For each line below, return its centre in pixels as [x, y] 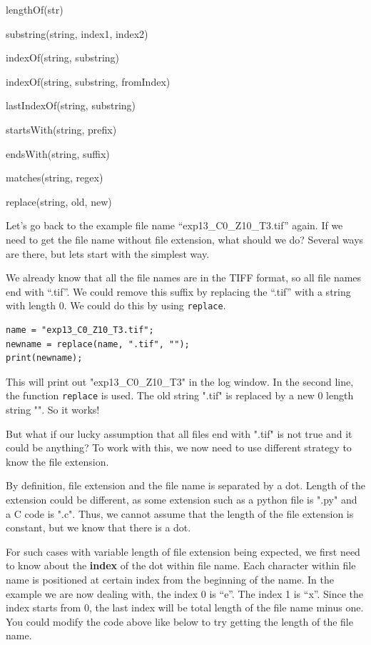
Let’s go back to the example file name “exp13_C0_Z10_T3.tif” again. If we [174, 225]
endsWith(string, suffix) [58, 153]
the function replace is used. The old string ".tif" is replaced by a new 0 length [180, 395]
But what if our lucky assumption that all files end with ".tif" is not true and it [179, 433]
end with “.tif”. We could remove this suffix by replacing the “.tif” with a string [178, 291]
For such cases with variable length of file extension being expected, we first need [183, 551]
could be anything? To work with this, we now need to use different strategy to [179, 447]
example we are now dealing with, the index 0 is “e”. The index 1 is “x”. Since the [185, 593]
